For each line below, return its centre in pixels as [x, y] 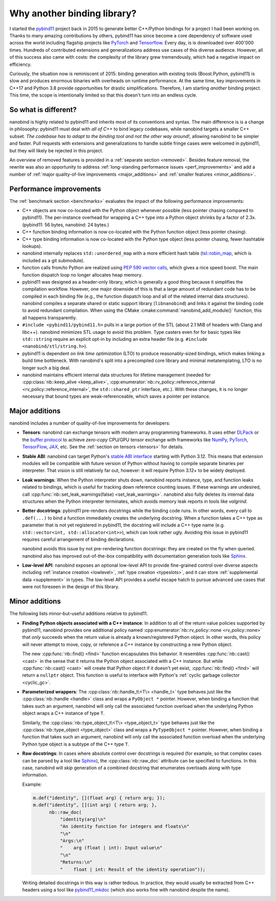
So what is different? [43, 110]
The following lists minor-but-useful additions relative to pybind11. [79, 614]
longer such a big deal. [47, 367]
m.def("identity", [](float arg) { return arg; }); [99, 798]
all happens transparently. [50, 317]
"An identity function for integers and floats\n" [124, 826]
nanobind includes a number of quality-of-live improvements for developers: [90, 423]
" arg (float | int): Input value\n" [111, 848]
